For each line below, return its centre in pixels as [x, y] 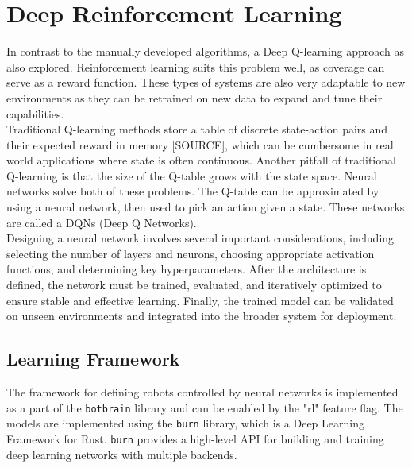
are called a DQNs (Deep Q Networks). [102, 222]
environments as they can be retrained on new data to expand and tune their [194, 97]
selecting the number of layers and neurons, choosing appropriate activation [191, 253]
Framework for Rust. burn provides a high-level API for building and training [195, 438]
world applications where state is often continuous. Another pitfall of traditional [201, 160]
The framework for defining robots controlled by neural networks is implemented [202, 392]
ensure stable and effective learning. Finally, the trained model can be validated [200, 300]
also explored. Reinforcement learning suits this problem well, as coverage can [196, 66]
